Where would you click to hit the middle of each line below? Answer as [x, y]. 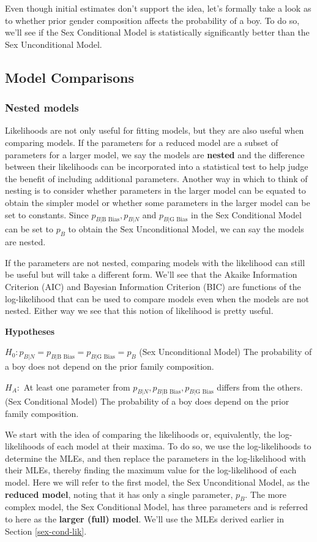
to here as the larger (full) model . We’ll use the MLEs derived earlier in [144, 519]
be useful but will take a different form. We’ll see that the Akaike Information [151, 274]
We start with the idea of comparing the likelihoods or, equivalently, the [140, 434]
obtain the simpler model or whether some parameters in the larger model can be [158, 202]
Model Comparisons [69, 77]
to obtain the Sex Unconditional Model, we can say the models [186, 229]
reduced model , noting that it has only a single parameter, [119, 494]
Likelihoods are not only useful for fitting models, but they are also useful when [155, 130]
